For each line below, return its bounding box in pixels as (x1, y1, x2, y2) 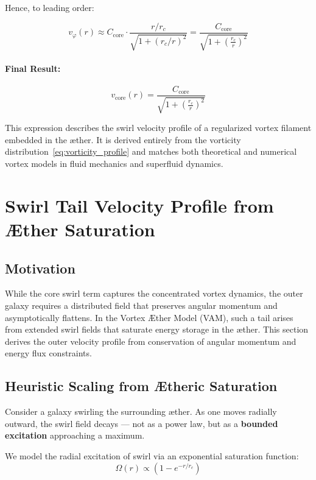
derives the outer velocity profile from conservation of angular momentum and (5, 334, 297, 347)
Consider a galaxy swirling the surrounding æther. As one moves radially (5, 405, 277, 418)
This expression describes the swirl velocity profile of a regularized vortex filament (5, 121, 312, 134)
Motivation (5, 258, 75, 277)
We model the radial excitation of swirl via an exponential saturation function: (5, 449, 299, 462)
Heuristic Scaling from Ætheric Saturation (5, 376, 278, 395)
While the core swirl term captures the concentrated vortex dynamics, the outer (5, 287, 303, 300)
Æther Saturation (5, 217, 155, 242)
